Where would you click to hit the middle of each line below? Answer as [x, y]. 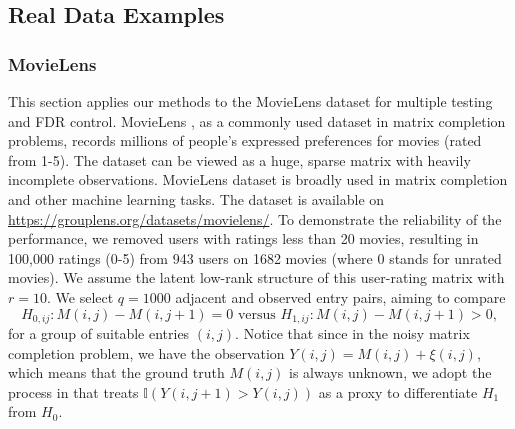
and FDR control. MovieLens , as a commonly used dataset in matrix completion [257, 120]
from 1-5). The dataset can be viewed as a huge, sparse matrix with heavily [239, 159]
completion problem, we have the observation [146, 352]
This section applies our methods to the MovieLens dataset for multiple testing [250, 101]
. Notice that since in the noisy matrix [352, 332]
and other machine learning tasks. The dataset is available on [196, 198]
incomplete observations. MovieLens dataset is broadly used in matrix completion [258, 179]
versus [256, 314]
